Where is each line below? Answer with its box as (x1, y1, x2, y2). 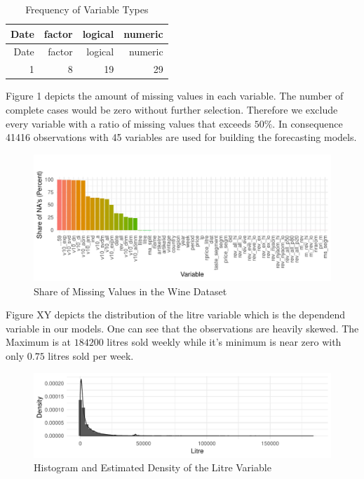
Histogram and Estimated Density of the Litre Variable (34, 460, 271, 475)
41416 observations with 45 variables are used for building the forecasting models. (6, 130, 357, 144)
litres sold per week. (48, 349, 134, 363)
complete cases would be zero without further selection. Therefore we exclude (6, 102, 338, 116)
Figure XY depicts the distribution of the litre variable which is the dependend (6, 307, 346, 322)
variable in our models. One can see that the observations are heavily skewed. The (6, 321, 359, 335)
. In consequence (272, 116, 343, 130)
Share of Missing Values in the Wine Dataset (34, 283, 227, 298)
